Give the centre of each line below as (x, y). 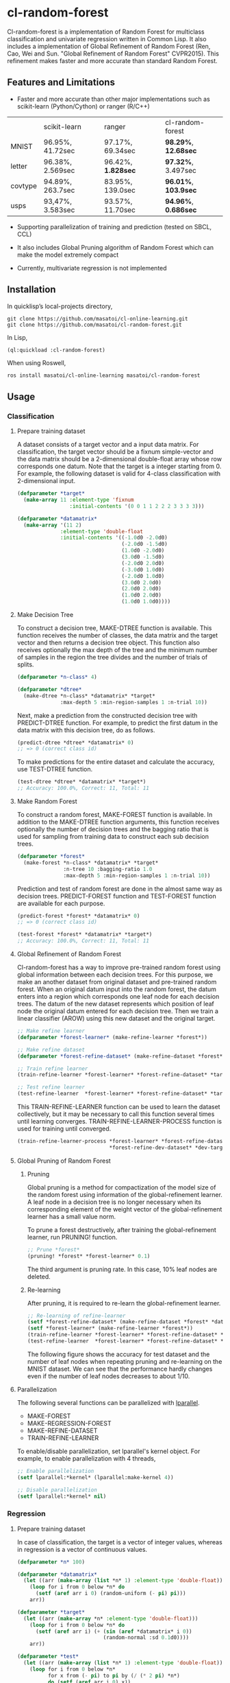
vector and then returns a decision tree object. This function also (108, 642)
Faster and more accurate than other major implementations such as (113, 99)
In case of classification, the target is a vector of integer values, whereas (119, 1542)
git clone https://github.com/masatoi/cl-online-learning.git (98, 318)
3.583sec (59, 209)
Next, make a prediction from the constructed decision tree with (107, 715)
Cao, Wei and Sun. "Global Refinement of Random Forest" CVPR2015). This (113, 54)
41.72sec (59, 150)
